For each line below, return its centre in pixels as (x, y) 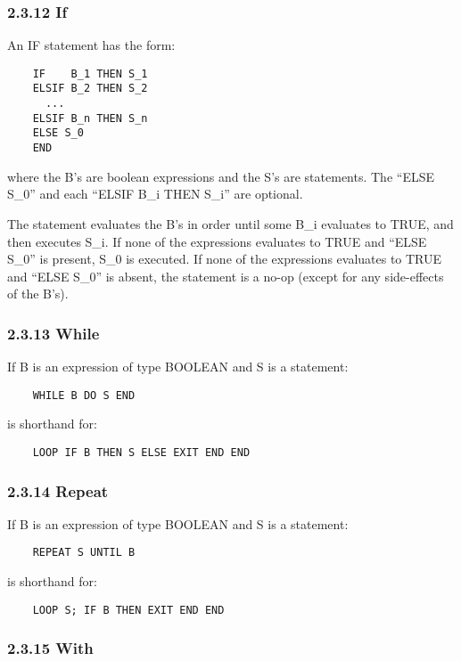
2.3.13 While (54, 333)
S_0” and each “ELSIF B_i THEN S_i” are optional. (155, 194)
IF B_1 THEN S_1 (90, 73)
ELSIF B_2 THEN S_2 (90, 89)
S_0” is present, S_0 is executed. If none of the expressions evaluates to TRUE (225, 259)
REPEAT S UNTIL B (84, 553)
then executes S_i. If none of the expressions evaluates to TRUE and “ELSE (217, 241)
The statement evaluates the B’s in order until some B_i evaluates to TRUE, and (230, 223)
